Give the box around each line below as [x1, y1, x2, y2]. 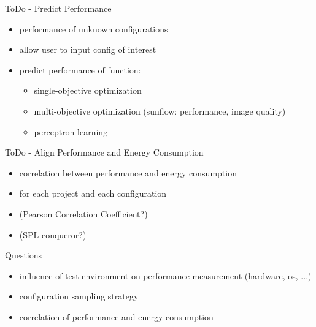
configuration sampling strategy [19, 290, 139, 303]
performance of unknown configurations [19, 22, 168, 35]
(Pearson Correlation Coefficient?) [19, 207, 148, 220]
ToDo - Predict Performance [5, 2, 112, 14]
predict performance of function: [19, 63, 141, 76]
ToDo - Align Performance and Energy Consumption [5, 146, 204, 159]
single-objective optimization [34, 84, 142, 97]
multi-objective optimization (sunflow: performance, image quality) [34, 104, 286, 117]
